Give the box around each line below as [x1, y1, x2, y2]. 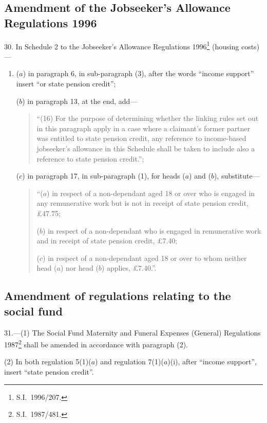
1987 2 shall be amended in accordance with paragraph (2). [4, 338, 188, 349]
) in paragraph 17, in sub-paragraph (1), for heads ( [22, 170, 185, 181]
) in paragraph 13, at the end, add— [22, 95, 138, 106]
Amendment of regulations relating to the [4, 288, 231, 304]
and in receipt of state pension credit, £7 [36, 235, 166, 246]
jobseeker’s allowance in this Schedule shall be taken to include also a [36, 143, 255, 153]
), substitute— [214, 170, 260, 181]
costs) [241, 41, 260, 51]
